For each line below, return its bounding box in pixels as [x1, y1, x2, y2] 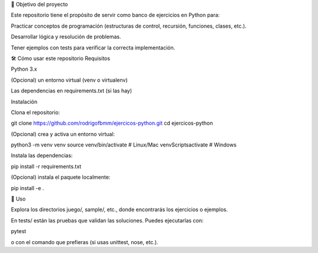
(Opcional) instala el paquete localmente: [11, 174, 111, 181]
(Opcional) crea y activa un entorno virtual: [11, 130, 115, 138]
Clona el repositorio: [11, 109, 60, 116]
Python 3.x [11, 65, 38, 73]
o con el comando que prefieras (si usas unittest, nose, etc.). [11, 238, 158, 245]
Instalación [11, 98, 38, 105]
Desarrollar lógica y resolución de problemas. [11, 33, 121, 41]
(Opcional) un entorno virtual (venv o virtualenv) [11, 76, 128, 84]
